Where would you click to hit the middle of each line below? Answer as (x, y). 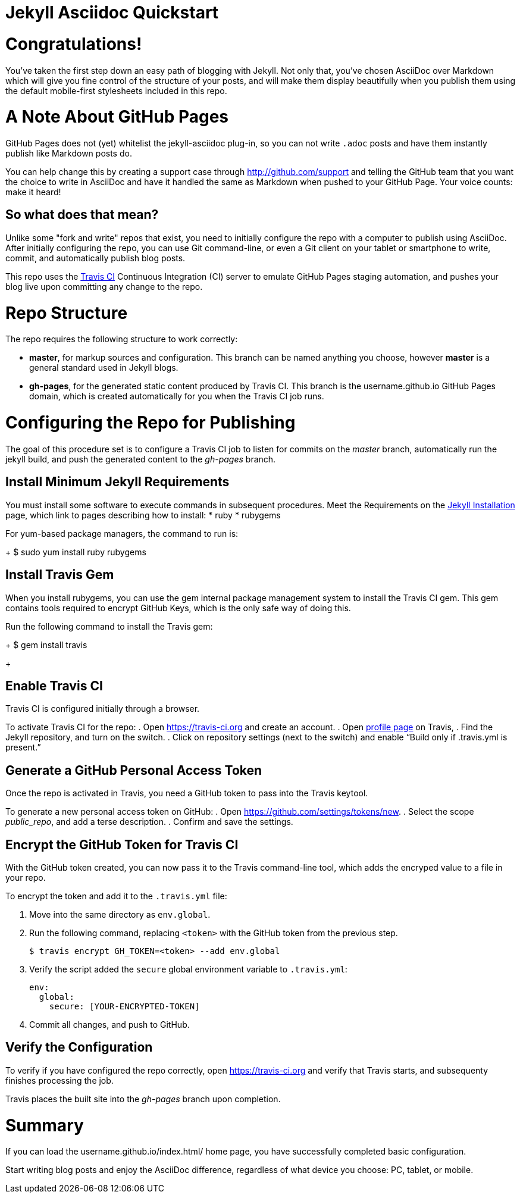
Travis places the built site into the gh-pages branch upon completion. (143, 1099)
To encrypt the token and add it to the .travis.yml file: (116, 896)
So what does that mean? (82, 215)
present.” (23, 747)
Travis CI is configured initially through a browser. (103, 709)
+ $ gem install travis (46, 645)
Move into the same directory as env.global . (120, 915)
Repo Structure (67, 313)
